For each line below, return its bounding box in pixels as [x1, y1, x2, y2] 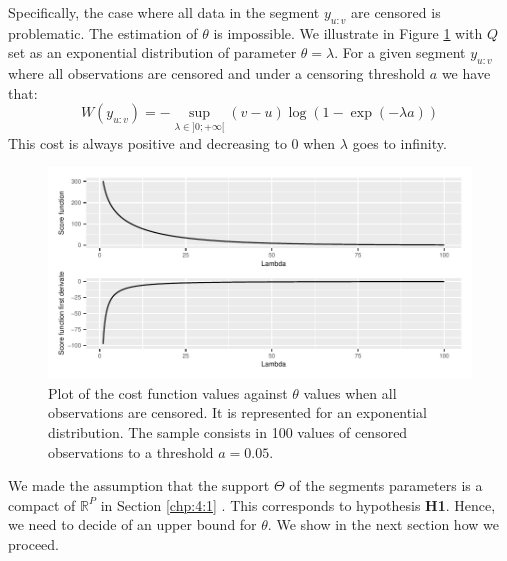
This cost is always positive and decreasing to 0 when [8, 132, 336, 153]
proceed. [8, 533, 59, 554]
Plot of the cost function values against [48, 382, 288, 403]
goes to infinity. [352, 132, 447, 153]
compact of [8, 494, 76, 515]
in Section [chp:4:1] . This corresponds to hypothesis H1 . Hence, [100, 494, 496, 515]
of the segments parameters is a [289, 475, 483, 496]
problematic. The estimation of [8, 22, 198, 43]
